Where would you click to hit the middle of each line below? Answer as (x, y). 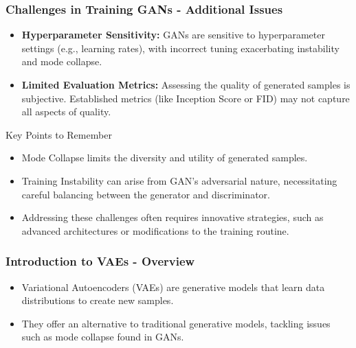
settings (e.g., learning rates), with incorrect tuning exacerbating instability (180, 48)
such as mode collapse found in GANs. (103, 337)
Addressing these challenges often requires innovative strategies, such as (173, 217)
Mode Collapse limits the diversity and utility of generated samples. (165, 158)
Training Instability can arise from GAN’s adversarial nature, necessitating (179, 180)
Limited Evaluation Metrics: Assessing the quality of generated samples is (186, 84)
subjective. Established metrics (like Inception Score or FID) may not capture (186, 98)
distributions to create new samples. (98, 300)
